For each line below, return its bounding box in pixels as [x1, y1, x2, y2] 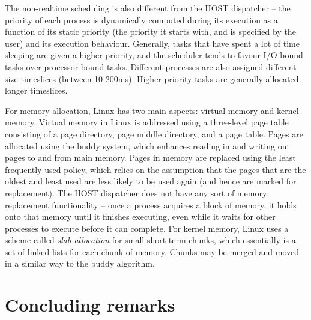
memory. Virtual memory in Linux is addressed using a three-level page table [5, 116, 289, 128]
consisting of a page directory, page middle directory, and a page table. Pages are [5, 127, 303, 140]
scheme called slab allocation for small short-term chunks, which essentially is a [5, 234, 296, 246]
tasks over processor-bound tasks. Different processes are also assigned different [5, 60, 297, 73]
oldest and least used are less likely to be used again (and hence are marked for [5, 175, 297, 187]
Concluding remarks [5, 292, 175, 317]
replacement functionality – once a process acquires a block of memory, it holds [5, 198, 297, 211]
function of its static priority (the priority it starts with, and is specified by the [5, 25, 296, 38]
